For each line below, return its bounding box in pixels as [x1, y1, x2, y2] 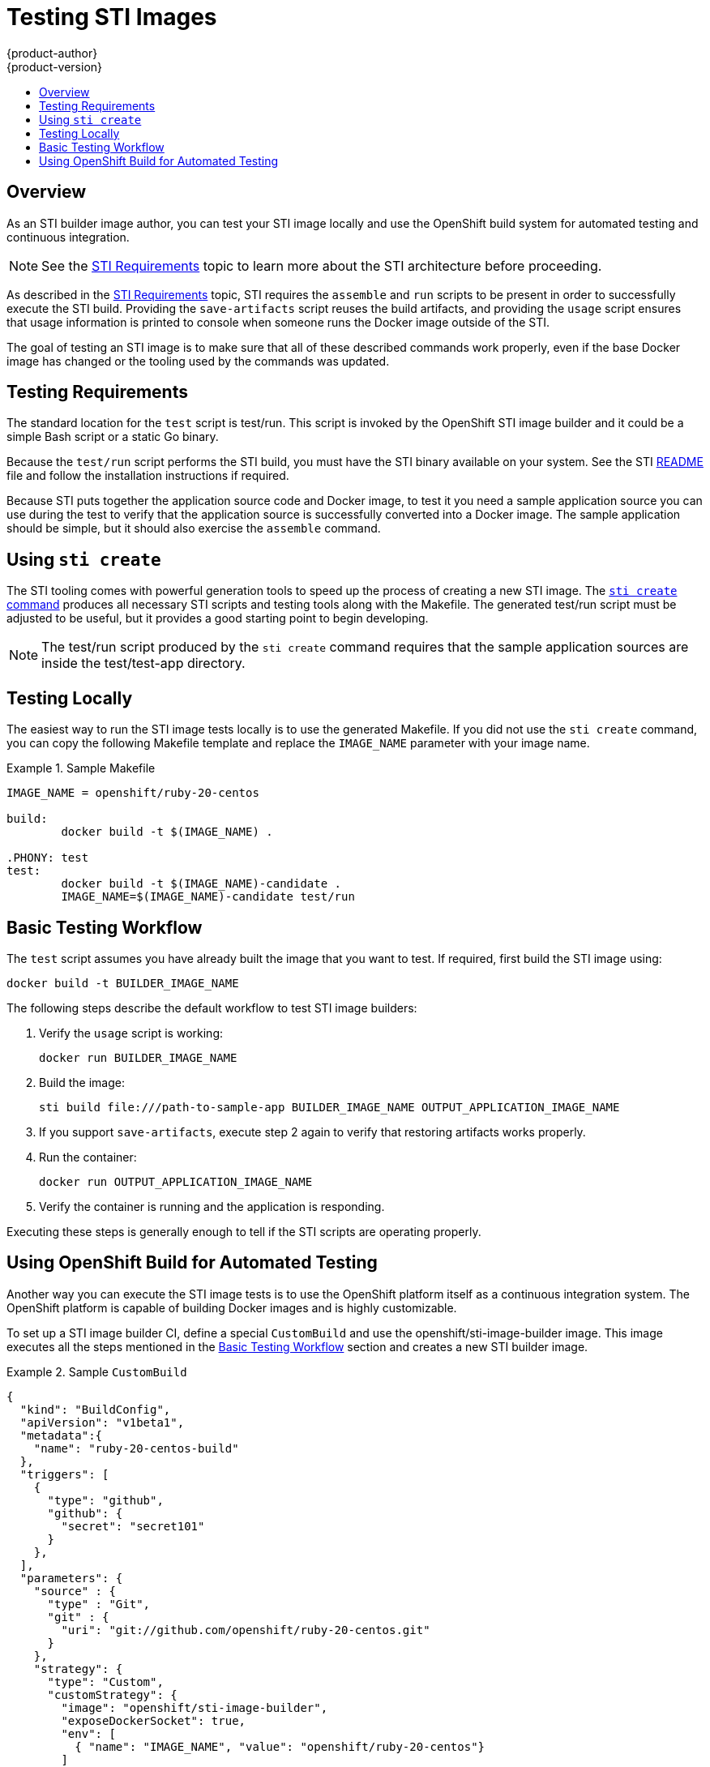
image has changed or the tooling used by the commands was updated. [6, 353, 390, 368]
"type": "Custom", [47, 1675, 164, 1688]
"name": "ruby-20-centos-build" [33, 1441, 239, 1455]
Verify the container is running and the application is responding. [39, 1199, 385, 1213]
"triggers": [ [19, 1467, 109, 1481]
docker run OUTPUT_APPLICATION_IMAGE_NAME [39, 1174, 313, 1188]
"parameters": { [19, 1571, 123, 1585]
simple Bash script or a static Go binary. [6, 430, 219, 444]
